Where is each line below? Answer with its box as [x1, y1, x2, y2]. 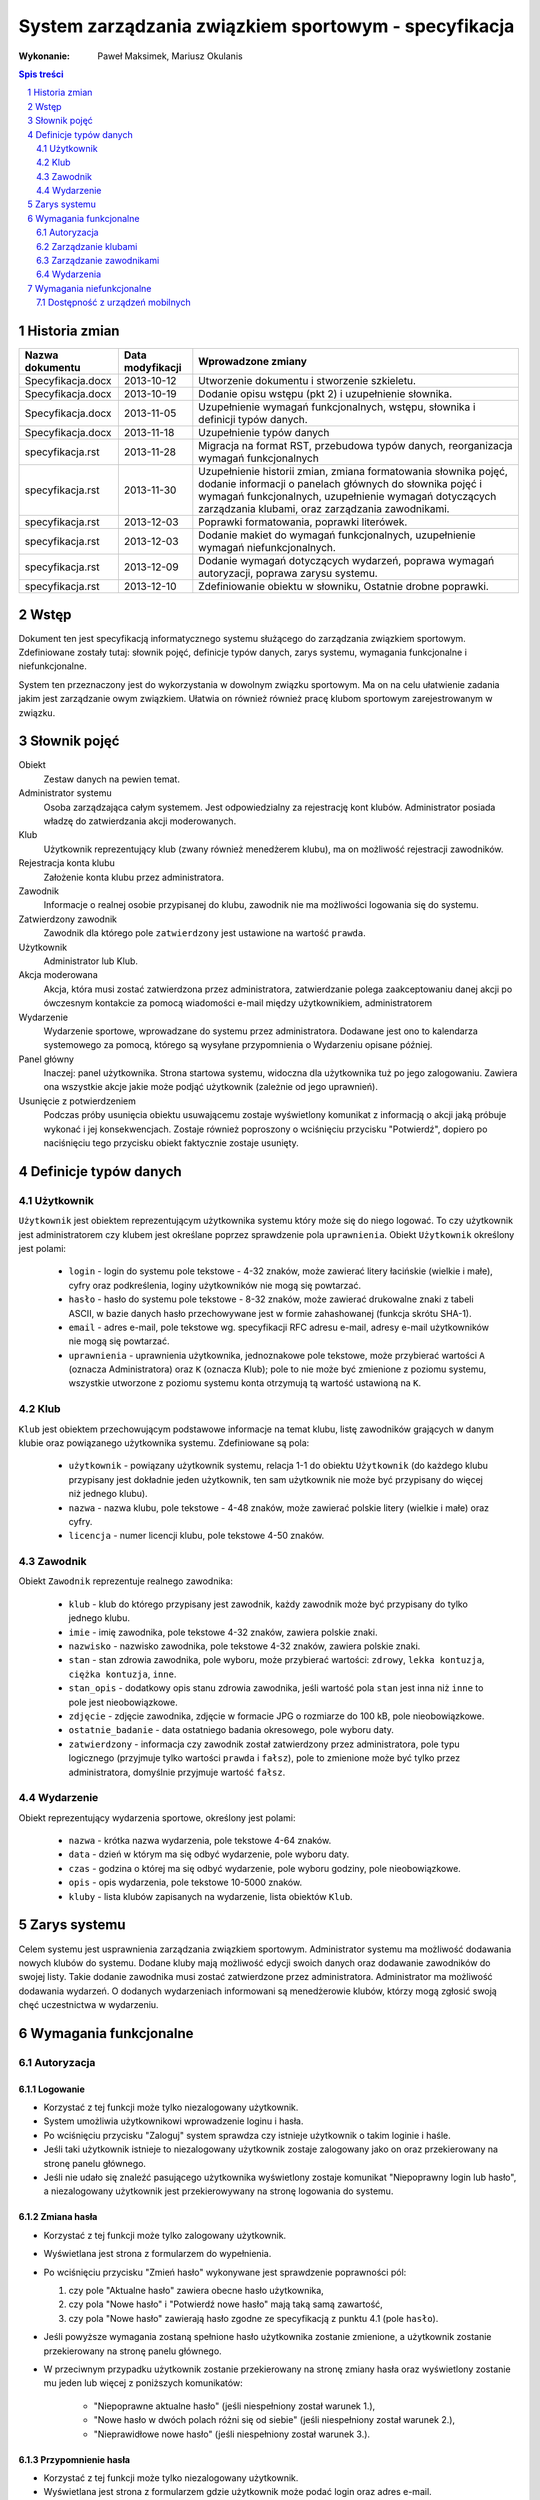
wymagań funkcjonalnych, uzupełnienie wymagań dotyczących [198, 490, 497, 504]
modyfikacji [123, 361, 182, 375]
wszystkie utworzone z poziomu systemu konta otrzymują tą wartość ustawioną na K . [68, 1377, 422, 1389]
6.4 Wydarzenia [36, 268, 102, 280]
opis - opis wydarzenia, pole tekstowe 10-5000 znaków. [68, 1876, 303, 1889]
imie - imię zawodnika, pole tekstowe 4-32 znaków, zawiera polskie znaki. [68, 1626, 378, 1638]
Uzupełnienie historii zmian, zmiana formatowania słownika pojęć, [198, 465, 509, 479]
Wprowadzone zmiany [198, 355, 307, 369]
